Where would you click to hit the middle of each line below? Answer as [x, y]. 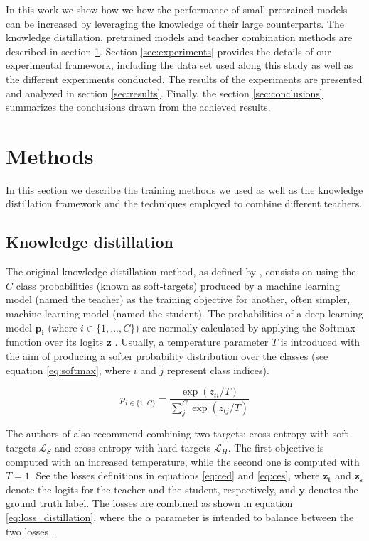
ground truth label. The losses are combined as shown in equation [149, 503]
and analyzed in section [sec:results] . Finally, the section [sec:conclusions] [164, 93]
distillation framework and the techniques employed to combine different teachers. [184, 203]
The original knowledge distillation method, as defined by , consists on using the [181, 272]
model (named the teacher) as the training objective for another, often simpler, [178, 299]
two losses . [30, 531]
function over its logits [55, 342]
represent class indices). [218, 370]
